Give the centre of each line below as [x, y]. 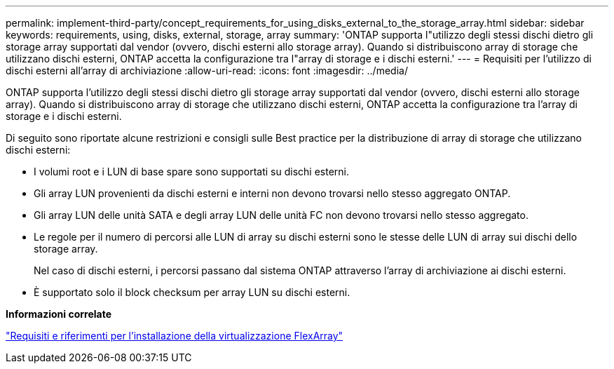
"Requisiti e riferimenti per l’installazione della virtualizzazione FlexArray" [175, 336]
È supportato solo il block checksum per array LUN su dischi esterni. [192, 292]
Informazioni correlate [59, 314]
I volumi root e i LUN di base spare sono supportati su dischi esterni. [192, 172]
